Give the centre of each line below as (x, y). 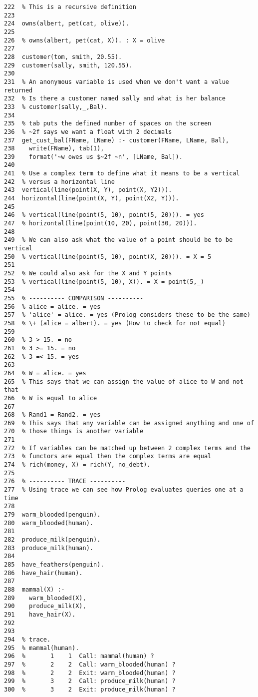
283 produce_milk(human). (49, 548)
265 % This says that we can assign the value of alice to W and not (124, 381)
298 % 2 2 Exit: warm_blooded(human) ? (90, 673)
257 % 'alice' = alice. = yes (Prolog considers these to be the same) (127, 315)
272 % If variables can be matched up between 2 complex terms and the (127, 448)
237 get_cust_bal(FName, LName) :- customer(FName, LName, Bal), (117, 140)
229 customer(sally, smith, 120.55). (68, 65)
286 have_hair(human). (43, 573)
